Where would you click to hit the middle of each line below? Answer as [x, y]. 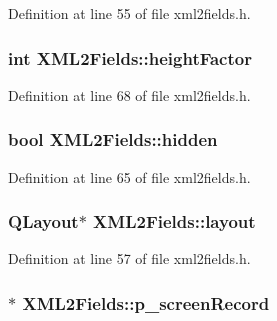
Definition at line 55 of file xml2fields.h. [129, 13]
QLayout [43, 221]
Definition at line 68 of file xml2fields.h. [129, 94]
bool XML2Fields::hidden [113, 139]
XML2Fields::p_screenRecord [146, 302]
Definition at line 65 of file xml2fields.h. [129, 176]
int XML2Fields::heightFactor [130, 57]
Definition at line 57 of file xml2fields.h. [129, 258]
